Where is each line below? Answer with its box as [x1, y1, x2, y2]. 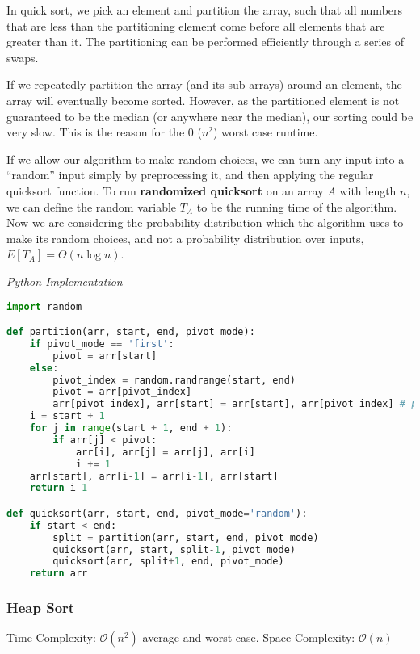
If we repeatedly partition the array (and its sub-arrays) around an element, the [6, 76, 402, 93]
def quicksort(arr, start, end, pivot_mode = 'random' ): [6, 507, 308, 519]
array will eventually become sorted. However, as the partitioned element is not [6, 91, 400, 108]
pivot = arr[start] [52, 350, 157, 362]
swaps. [6, 48, 39, 65]
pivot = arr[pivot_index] [52, 386, 192, 398]
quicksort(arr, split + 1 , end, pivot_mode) [52, 555, 284, 568]
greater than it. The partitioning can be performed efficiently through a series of [6, 33, 404, 50]
